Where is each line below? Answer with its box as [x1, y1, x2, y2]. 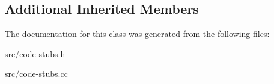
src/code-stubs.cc [5, 67, 68, 80]
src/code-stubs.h [5, 47, 65, 60]
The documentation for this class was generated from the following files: [5, 27, 270, 40]
